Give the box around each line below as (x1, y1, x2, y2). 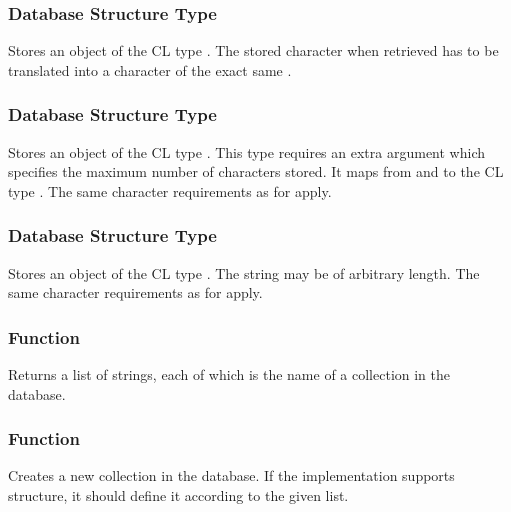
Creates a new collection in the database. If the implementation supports (8, 465, 455, 486)
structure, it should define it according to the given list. (8, 485, 349, 506)
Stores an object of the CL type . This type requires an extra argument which (8, 141, 485, 162)
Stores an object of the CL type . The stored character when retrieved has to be (8, 40, 499, 61)
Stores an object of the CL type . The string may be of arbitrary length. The (8, 262, 480, 283)
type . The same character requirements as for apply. (8, 180, 332, 201)
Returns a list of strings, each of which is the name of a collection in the (8, 364, 451, 385)
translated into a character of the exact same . (8, 59, 292, 80)
